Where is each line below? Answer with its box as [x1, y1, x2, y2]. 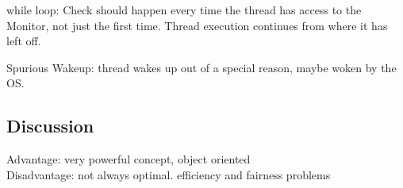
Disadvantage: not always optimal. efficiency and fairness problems [6, 166, 331, 182]
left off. [6, 33, 41, 49]
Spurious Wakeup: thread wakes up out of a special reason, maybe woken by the [6, 59, 397, 75]
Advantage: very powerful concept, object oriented [6, 151, 251, 167]
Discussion [6, 113, 94, 138]
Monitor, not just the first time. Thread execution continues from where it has [6, 17, 388, 33]
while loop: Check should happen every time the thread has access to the [6, 2, 362, 17]
